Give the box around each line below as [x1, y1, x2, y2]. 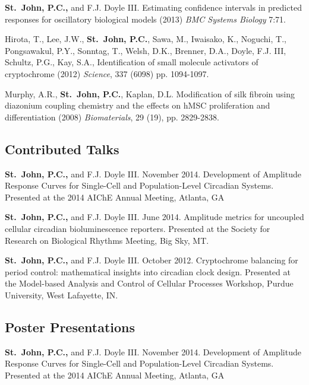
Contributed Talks [5, 139, 119, 158]
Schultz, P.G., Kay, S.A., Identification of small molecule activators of [5, 56, 258, 68]
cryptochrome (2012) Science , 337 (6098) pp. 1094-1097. [5, 67, 209, 79]
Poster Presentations [5, 317, 135, 336]
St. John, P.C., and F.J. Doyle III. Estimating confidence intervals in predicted [5, 1, 302, 13]
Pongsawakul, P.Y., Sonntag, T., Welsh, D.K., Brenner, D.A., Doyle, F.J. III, [5, 44, 286, 56]
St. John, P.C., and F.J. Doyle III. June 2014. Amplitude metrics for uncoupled [5, 211, 304, 223]
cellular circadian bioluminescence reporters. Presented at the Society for [5, 222, 270, 234]
